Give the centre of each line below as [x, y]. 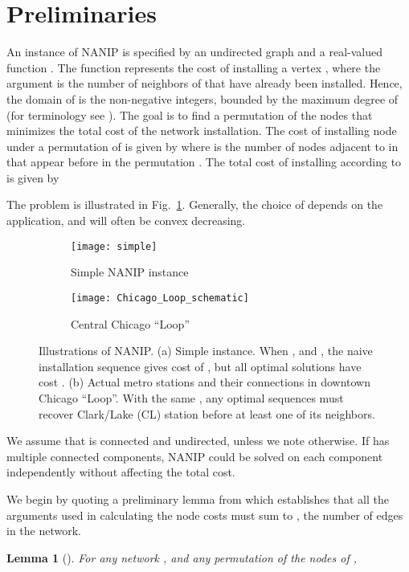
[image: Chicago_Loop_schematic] [160, 298]
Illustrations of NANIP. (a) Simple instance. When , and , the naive [206, 351]
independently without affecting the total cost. [121, 472]
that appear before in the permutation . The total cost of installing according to [204, 162]
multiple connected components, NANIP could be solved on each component [195, 456]
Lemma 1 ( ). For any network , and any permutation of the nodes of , [182, 557]
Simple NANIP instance [130, 272]
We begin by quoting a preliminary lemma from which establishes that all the [198, 498]
